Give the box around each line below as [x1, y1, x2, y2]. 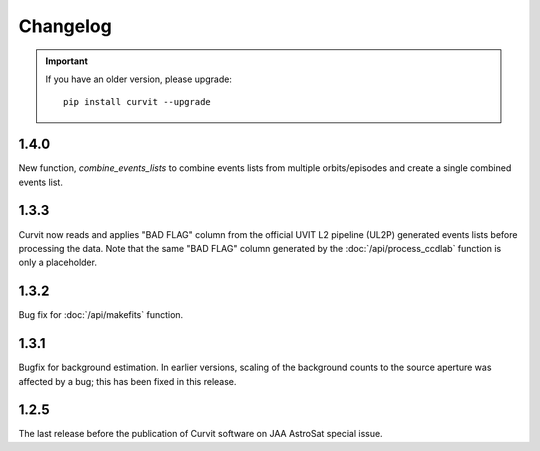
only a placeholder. [18, 256, 97, 269]
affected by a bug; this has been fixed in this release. [18, 375, 237, 387]
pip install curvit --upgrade [63, 96, 212, 108]
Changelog [18, 15, 112, 37]
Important [45, 55, 89, 67]
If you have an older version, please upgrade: [45, 73, 232, 85]
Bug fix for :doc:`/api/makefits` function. [18, 309, 184, 321]
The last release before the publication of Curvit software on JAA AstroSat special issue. [18, 428, 384, 440]
